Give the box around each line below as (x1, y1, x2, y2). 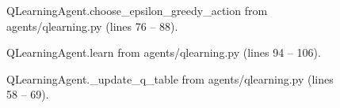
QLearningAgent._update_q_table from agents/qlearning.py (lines (6, 70, 334, 87)
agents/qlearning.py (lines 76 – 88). (6, 17, 178, 34)
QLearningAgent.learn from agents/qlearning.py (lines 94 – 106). (6, 44, 321, 61)
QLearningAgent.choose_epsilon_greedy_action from (6, 2, 268, 18)
